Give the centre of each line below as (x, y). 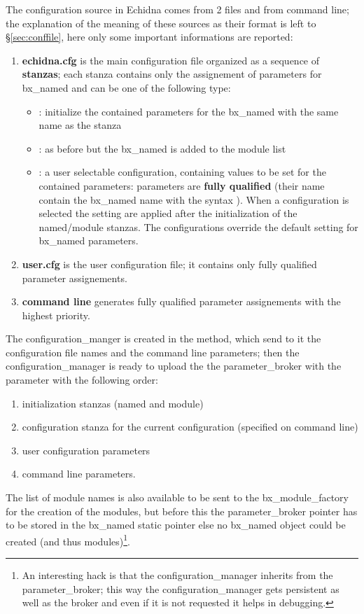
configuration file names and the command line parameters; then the (153, 352)
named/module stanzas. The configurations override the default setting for (198, 226)
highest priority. (56, 315)
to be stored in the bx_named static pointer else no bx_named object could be (176, 525)
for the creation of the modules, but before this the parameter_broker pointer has (182, 511)
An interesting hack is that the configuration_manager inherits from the (177, 575)
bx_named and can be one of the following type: (126, 87)
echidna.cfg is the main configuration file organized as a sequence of (171, 60)
